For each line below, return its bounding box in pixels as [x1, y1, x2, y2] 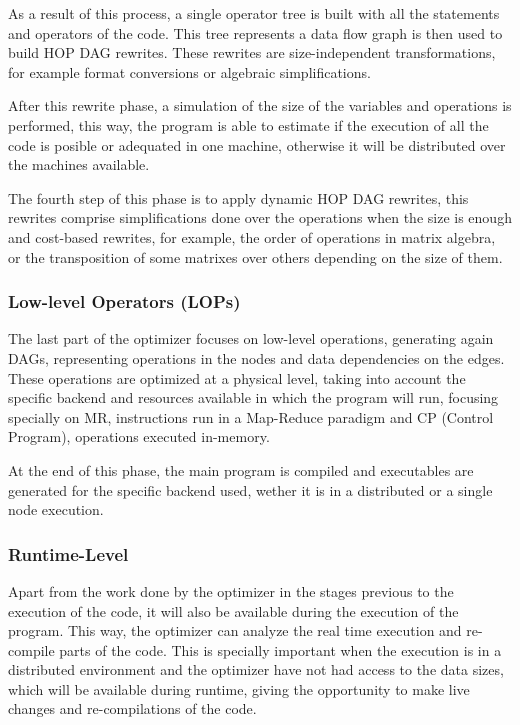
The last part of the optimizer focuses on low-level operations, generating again [8, 328, 494, 349]
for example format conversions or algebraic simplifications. [8, 61, 371, 82]
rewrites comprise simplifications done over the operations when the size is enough [8, 207, 512, 228]
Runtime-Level [8, 541, 129, 566]
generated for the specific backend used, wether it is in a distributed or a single [8, 479, 493, 500]
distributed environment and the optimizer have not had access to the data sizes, [8, 659, 504, 680]
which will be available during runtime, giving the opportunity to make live [8, 678, 470, 699]
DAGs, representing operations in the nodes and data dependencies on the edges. [8, 347, 505, 368]
